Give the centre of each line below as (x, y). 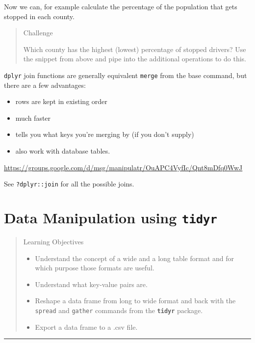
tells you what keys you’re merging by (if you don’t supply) (105, 134)
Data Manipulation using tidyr (111, 218)
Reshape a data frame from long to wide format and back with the (135, 301)
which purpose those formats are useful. (95, 268)
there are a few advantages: (45, 85)
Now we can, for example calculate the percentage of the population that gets (121, 6)
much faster (33, 118)
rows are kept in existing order (61, 101)
